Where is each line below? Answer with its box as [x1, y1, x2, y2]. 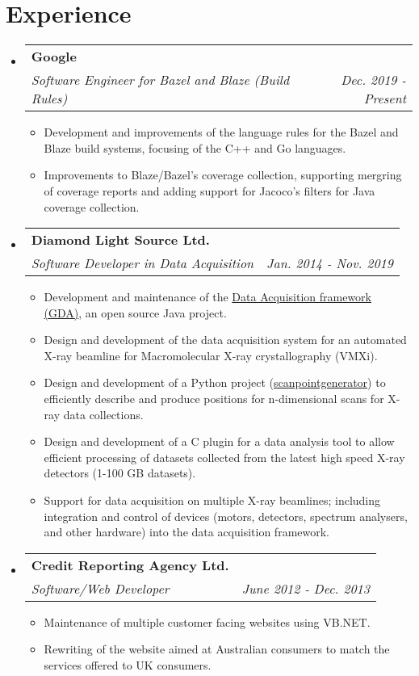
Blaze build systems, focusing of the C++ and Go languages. [44, 139, 346, 156]
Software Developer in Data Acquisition [31, 254, 254, 273]
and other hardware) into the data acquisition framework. [44, 523, 330, 540]
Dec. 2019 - [341, 70, 406, 90]
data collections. [63, 405, 144, 422]
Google [31, 47, 77, 66]
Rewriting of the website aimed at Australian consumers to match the [44, 640, 390, 657]
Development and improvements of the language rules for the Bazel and [44, 124, 399, 141]
